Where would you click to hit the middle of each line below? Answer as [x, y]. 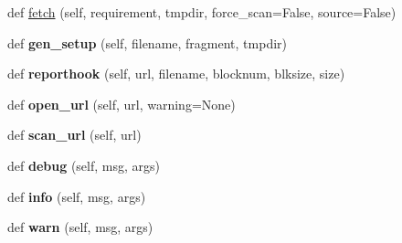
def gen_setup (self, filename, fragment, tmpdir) [148, 42]
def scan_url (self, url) [74, 135]
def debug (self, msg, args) [84, 165]
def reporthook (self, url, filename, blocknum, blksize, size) [176, 74]
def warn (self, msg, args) [80, 227]
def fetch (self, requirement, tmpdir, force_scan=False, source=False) [202, 12]
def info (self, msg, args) [77, 196]
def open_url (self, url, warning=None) [122, 104]
